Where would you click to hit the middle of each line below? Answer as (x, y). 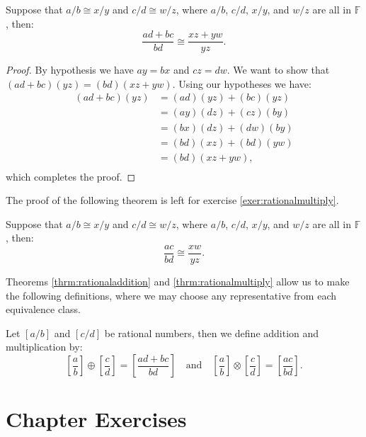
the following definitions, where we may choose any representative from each (171, 295)
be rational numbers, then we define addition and (212, 333)
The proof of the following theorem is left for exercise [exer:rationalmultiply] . (172, 200)
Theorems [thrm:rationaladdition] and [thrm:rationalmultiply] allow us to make (178, 282)
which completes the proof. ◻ (71, 176)
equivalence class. (43, 309)
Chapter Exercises (96, 419)
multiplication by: (44, 347)
